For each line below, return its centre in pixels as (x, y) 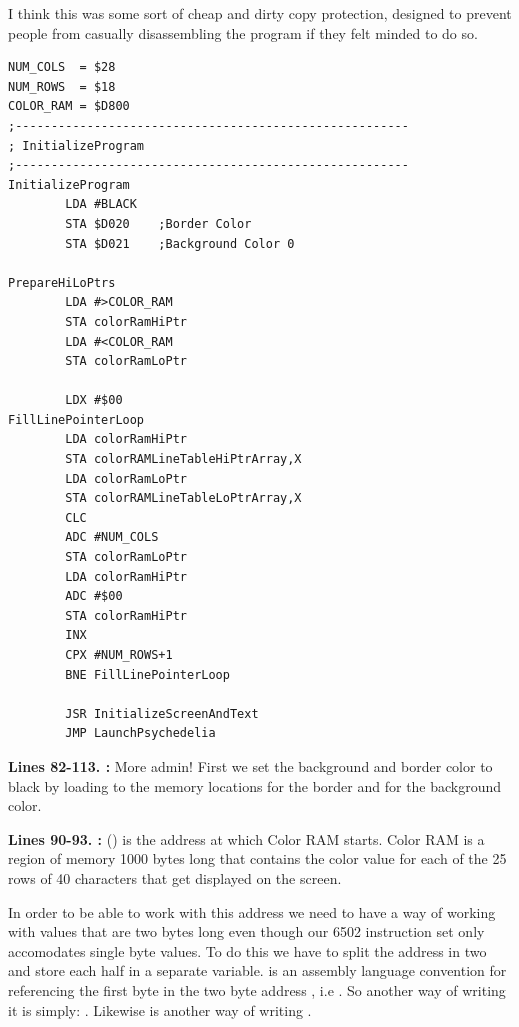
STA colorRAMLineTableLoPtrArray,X (183, 498)
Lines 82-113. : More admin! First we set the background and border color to (250, 765)
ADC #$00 (94, 596)
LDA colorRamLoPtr (126, 478)
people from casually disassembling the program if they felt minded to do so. (243, 32)
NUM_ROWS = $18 (62, 86)
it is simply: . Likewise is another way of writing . (160, 1009)
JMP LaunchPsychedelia (140, 733)
